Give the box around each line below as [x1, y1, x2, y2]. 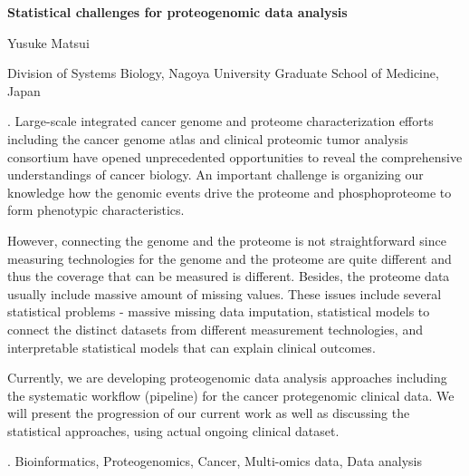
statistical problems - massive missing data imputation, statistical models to [7, 302, 430, 321]
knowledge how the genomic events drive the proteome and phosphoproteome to [7, 182, 452, 201]
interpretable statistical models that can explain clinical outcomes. [7, 337, 376, 356]
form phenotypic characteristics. [7, 200, 185, 219]
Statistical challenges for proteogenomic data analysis [7, 3, 348, 21]
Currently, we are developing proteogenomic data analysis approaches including [7, 368, 447, 387]
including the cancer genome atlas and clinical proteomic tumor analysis [7, 129, 408, 148]
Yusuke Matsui [7, 33, 90, 52]
